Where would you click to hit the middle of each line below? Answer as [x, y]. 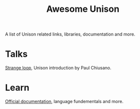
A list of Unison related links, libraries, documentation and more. [70, 34]
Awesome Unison [83, 9]
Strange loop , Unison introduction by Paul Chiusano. [58, 68]
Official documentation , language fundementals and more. [64, 102]
